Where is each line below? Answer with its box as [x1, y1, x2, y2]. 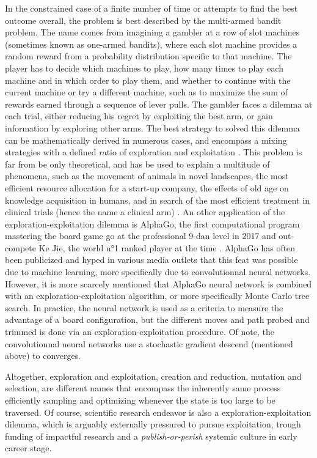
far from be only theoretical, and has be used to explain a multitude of [5, 157, 270, 170]
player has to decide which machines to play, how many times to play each [5, 61, 283, 74]
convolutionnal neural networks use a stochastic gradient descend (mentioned [5, 337, 293, 350]
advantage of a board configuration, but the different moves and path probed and [5, 313, 310, 326]
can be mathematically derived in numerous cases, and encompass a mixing [5, 133, 287, 146]
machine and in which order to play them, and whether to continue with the [5, 73, 291, 86]
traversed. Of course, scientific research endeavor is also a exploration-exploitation [5, 405, 312, 418]
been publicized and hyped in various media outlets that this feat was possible [5, 253, 298, 266]
